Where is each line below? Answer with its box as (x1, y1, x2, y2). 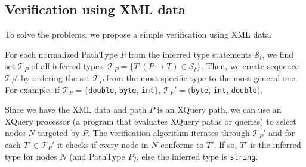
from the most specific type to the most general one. (106, 71, 298, 83)
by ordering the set (20, 71, 91, 83)
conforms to (160, 138, 204, 151)
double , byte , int (88, 83, 154, 95)
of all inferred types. (31, 60, 105, 72)
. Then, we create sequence (200, 60, 299, 72)
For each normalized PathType (5, 48, 118, 60)
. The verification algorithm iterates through (87, 126, 250, 139)
